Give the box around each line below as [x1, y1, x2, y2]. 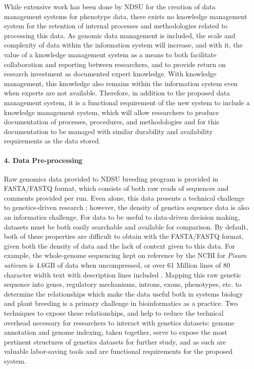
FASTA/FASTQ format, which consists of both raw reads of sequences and [4, 183, 229, 193]
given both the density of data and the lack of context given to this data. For [4, 240, 235, 251]
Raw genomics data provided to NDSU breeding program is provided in [4, 173, 218, 184]
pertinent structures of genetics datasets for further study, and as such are [4, 336, 226, 346]
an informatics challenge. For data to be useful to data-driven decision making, [4, 212, 240, 222]
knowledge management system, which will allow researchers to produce [4, 107, 219, 117]
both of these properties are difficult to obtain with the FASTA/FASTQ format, [4, 231, 244, 241]
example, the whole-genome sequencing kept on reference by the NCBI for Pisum [4, 250, 247, 260]
